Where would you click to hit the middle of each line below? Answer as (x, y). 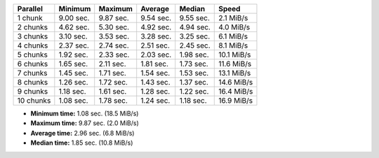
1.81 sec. (154, 64)
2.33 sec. (114, 55)
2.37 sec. (74, 45)
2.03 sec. (156, 55)
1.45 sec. (74, 73)
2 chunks (33, 27)
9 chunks (33, 91)
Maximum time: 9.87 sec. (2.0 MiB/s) (85, 123)
